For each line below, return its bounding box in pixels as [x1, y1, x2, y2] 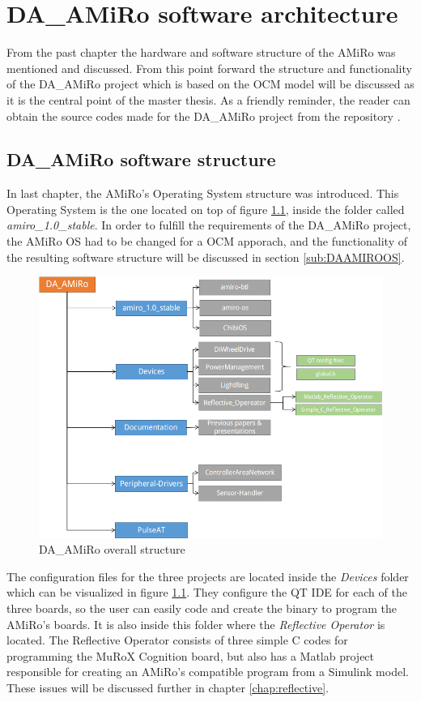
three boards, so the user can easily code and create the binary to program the [6, 600, 398, 616]
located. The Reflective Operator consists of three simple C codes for [6, 631, 348, 648]
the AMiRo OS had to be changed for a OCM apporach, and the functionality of [6, 233, 407, 250]
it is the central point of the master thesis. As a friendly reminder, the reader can [6, 91, 410, 108]
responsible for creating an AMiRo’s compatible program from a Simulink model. [6, 663, 409, 680]
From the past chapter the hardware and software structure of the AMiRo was [6, 44, 396, 61]
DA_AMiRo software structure [6, 147, 276, 172]
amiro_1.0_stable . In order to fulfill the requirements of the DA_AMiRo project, [6, 216, 411, 233]
